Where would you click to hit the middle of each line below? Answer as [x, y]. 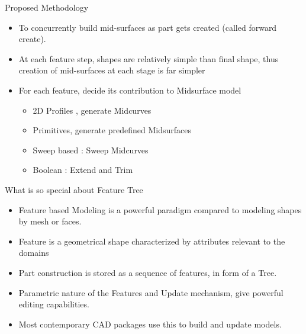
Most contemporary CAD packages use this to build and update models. [150, 324]
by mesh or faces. [50, 221]
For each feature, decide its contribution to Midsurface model [130, 90]
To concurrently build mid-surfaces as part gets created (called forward [148, 27]
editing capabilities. [54, 304]
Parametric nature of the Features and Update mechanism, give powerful [151, 292]
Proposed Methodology [47, 7]
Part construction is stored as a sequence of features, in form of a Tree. [148, 272]
